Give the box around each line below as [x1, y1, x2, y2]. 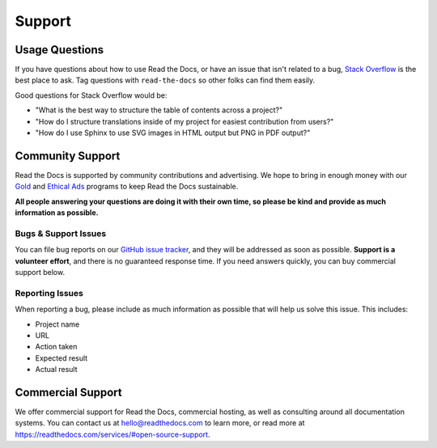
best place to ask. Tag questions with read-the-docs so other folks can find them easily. [15, 75, 316, 85]
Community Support [15, 149, 121, 163]
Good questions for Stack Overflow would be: [15, 90, 168, 100]
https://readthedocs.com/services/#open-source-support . [15, 429, 210, 439]
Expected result [35, 353, 88, 363]
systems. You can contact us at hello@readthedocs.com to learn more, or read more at [15, 418, 305, 428]
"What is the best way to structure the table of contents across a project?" [35, 105, 283, 115]
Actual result [35, 365, 78, 374]
